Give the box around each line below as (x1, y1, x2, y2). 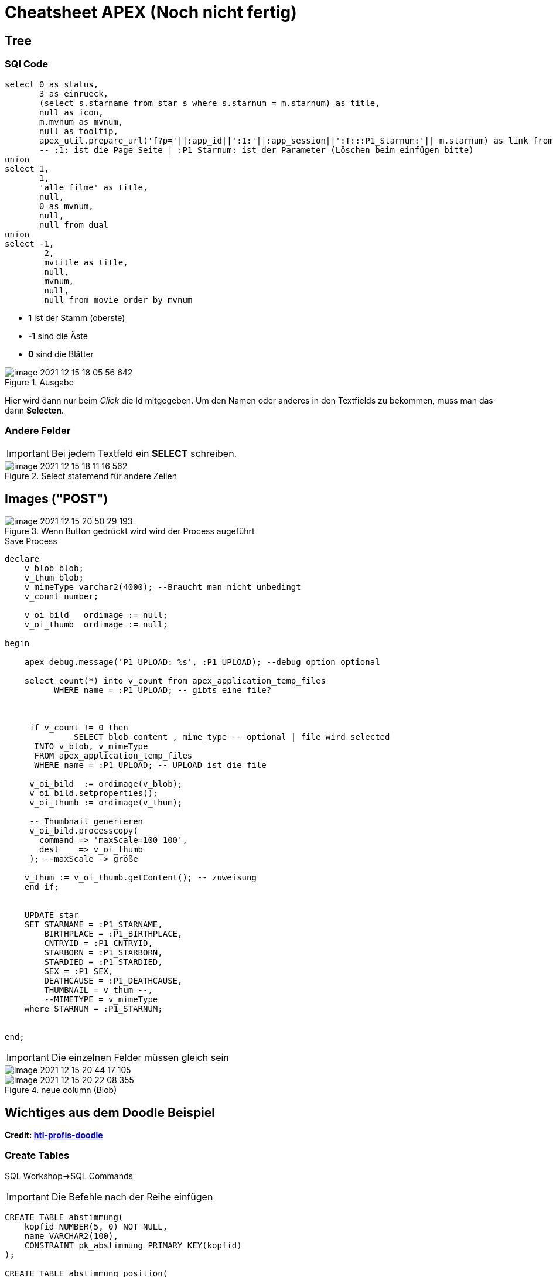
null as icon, (39, 107, 104, 117)
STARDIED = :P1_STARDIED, (44, 957, 163, 967)
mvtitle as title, (44, 257, 128, 267)
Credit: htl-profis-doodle (5, 1129, 103, 1140)
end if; (24, 882, 59, 892)
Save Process (5, 536, 57, 547)
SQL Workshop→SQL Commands (5, 1170, 133, 1181)
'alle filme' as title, (39, 182, 148, 192)
